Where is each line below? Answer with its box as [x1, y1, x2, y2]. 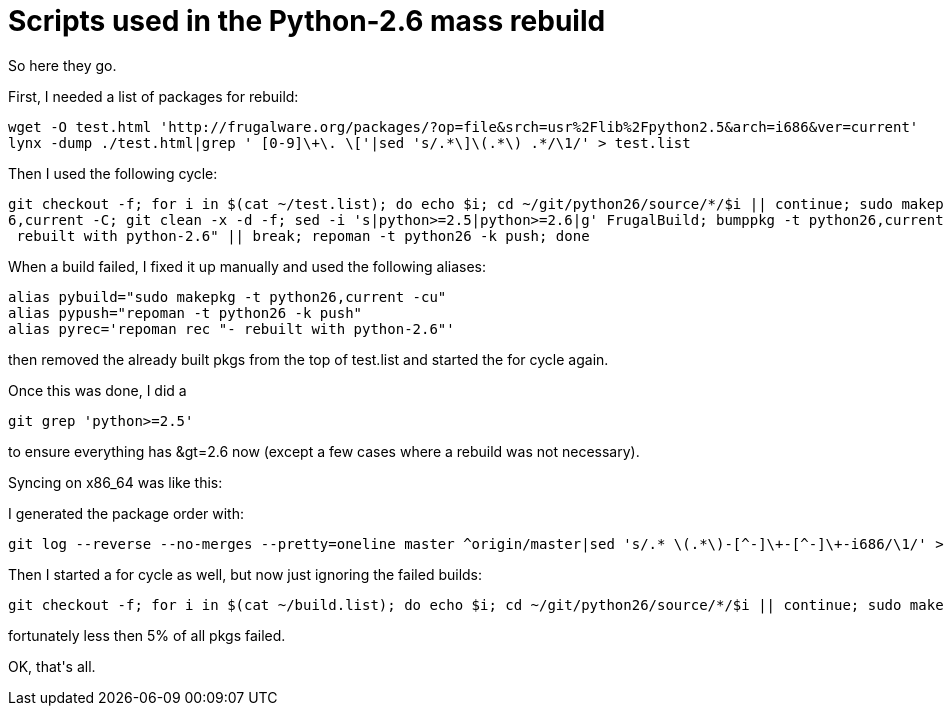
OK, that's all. [8, 657, 96, 675]
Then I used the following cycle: [8, 164, 218, 182]
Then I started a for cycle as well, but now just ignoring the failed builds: [8, 565, 483, 583]
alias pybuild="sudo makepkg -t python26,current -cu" [8, 288, 447, 305]
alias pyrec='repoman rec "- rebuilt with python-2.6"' [8, 320, 455, 337]
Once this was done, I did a [8, 381, 187, 399]
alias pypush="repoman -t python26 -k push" [8, 304, 363, 321]
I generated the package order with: [8, 504, 244, 522]
